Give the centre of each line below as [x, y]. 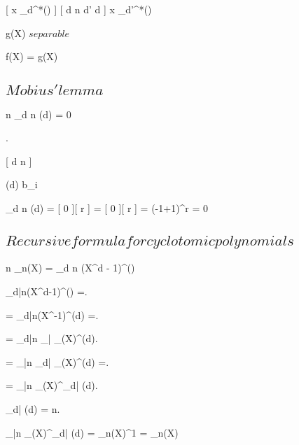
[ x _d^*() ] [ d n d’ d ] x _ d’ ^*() [79, 9]
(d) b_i [22, 184]
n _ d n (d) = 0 [39, 114]
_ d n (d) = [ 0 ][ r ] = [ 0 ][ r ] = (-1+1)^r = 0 [107, 207]
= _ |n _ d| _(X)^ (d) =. [57, 361]
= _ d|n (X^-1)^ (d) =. [52, 315]
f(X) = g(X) [32, 56]
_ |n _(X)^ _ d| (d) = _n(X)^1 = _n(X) [92, 432]
